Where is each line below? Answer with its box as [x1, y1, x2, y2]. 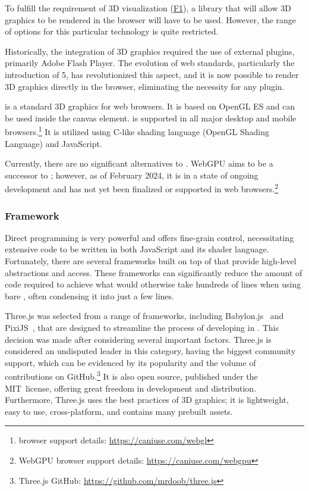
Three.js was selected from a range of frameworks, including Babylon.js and [5, 309, 284, 322]
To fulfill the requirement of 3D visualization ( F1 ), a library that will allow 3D [5, 2, 291, 14]
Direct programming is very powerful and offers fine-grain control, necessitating [5, 231, 294, 243]
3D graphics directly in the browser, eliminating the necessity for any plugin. [5, 80, 285, 92]
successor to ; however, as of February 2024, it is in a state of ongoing [5, 168, 258, 181]
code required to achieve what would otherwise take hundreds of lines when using [5, 278, 301, 290]
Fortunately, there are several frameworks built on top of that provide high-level [5, 255, 297, 267]
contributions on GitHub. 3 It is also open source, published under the [5, 368, 258, 383]
